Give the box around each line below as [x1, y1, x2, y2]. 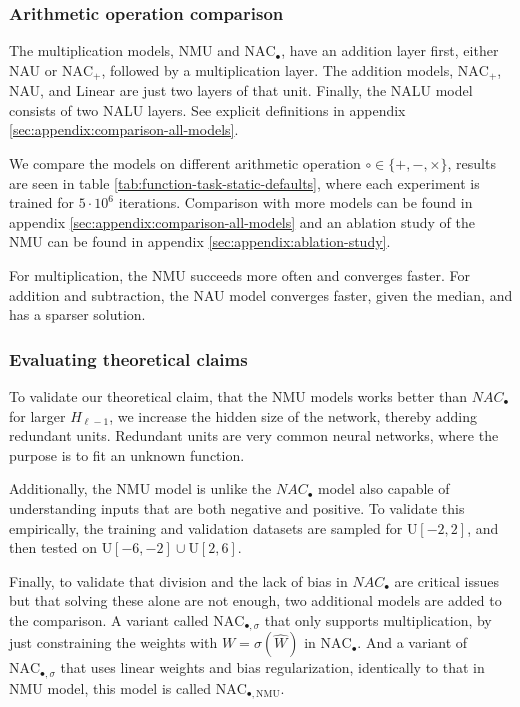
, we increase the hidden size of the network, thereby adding [109, 405, 477, 426]
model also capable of [318, 478, 450, 499]
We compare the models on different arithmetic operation [9, 153, 361, 174]
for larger [9, 405, 66, 426]
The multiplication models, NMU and [9, 40, 240, 61]
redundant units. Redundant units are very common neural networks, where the [9, 425, 499, 446]
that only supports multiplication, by [264, 609, 492, 630]
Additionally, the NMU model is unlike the [9, 478, 272, 499]
